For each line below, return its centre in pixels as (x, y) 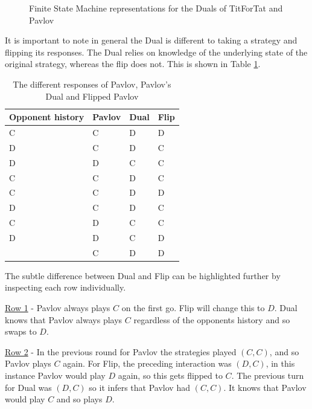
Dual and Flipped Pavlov (92, 96)
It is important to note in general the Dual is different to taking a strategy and (151, 40)
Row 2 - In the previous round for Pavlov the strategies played (121, 351)
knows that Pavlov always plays (64, 319)
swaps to (21, 331)
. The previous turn (268, 375)
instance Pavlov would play (55, 375)
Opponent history (47, 117)
